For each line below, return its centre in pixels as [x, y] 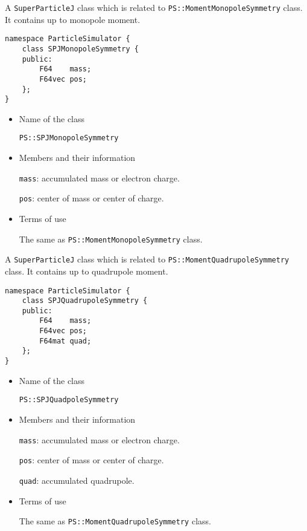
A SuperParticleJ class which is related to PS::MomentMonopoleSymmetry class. [154, 7]
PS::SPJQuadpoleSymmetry [69, 400]
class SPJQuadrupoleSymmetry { [85, 301]
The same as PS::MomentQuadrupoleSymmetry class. [115, 521]
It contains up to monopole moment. [73, 19]
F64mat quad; [65, 341]
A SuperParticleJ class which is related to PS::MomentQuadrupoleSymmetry [147, 259]
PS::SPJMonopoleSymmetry [69, 138]
